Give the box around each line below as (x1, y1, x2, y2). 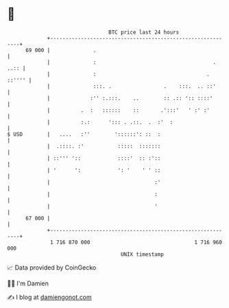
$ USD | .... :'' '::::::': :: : (7, 130, 161, 138)
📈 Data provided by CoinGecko (7, 263, 97, 272)
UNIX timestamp (120, 250, 165, 258)
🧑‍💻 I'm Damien (7, 279, 49, 287)
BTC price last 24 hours (108, 29, 180, 36)
